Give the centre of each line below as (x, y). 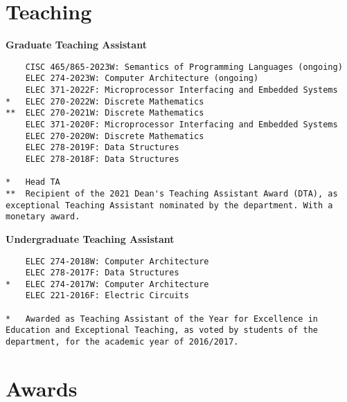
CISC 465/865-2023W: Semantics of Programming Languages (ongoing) (184, 67)
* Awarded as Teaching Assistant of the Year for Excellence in (162, 319)
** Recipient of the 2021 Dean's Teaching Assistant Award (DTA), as (172, 193)
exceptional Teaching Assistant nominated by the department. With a (169, 205)
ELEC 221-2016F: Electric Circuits (107, 296)
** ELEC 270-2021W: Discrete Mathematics (105, 113)
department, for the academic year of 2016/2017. (122, 342)
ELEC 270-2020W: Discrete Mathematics (115, 136)
